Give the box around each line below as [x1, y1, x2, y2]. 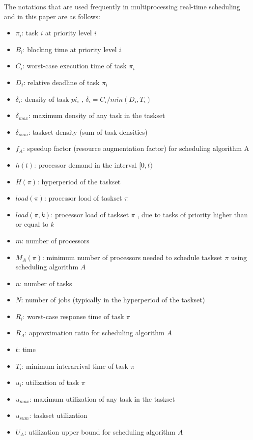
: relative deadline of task [23, 77, 100, 87]
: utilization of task [21, 377, 79, 387]
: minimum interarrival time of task [22, 360, 128, 371]
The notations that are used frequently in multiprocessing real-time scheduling [4, 1, 240, 11]
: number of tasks [20, 278, 72, 288]
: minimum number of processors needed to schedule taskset [42, 252, 223, 262]
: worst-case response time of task [23, 311, 124, 321]
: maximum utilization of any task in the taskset [29, 393, 175, 404]
